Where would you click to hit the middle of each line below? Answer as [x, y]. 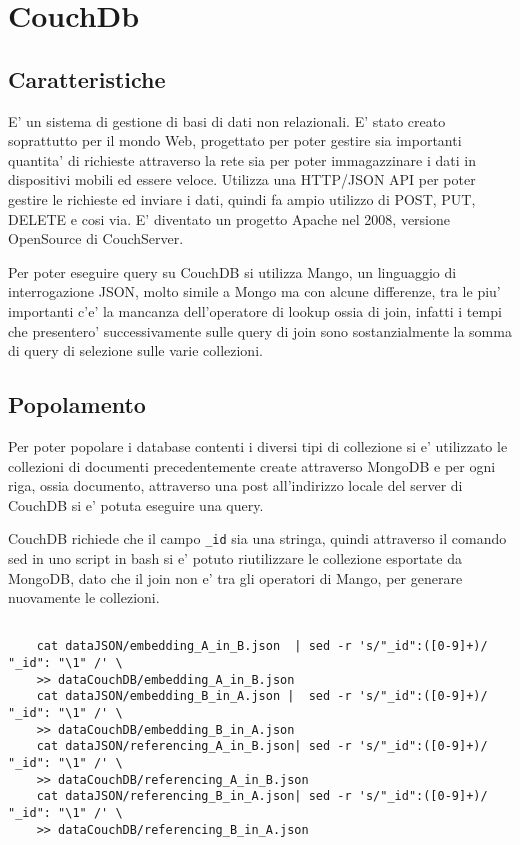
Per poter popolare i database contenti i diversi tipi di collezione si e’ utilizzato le [258, 445]
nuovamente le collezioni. [84, 597]
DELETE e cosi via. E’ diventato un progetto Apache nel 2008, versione [229, 218]
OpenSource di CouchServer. [96, 238]
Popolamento [77, 404]
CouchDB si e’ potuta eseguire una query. [136, 504]
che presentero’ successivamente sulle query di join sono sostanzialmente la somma [260, 330]
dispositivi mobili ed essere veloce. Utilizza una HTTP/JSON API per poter [242, 179]
